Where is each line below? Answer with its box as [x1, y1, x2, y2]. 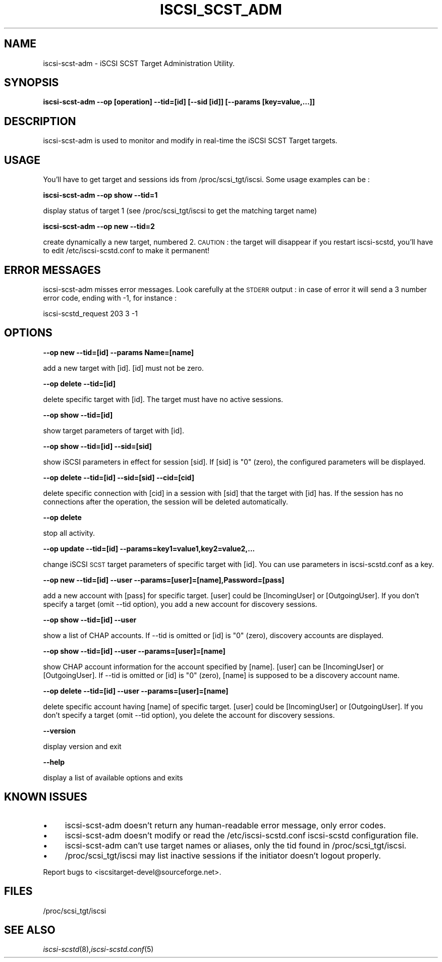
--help [43, 757, 65, 766]
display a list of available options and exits [43, 773, 183, 782]
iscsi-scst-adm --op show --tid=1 [43, 191, 158, 200]
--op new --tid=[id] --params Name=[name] [43, 348, 194, 357]
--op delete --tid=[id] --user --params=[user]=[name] [43, 686, 229, 695]
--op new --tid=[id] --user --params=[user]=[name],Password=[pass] [43, 575, 285, 584]
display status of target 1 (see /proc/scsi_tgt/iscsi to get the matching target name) [43, 206, 317, 215]
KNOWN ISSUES [4, 790, 87, 804]
